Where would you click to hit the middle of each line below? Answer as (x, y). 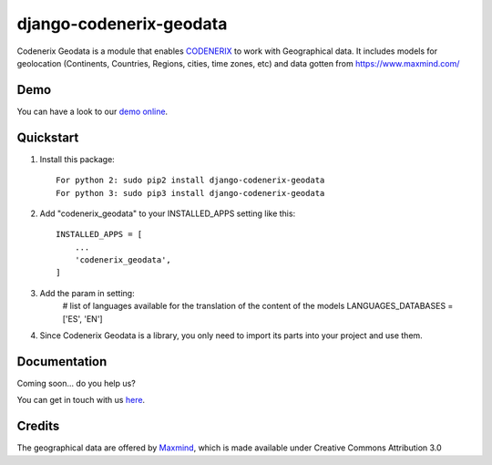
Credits (38, 426)
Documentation (62, 362)
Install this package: (77, 159)
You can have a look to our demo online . (92, 111)
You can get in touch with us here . (81, 400)
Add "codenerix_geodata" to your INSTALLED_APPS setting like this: (168, 213)
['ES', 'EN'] (83, 318)
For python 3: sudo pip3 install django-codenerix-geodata (190, 193)
